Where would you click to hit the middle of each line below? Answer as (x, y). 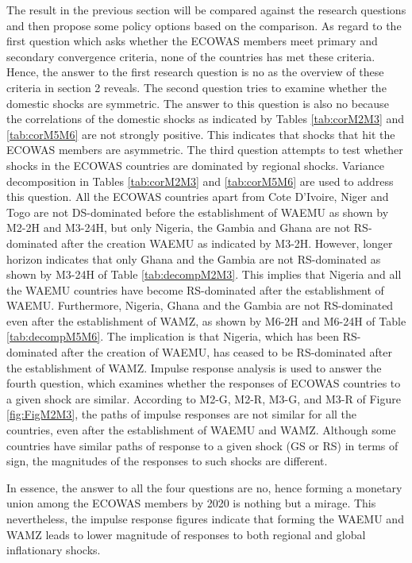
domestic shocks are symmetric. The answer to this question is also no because (198, 103)
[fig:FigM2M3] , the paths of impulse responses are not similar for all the (182, 414)
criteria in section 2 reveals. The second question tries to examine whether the (196, 87)
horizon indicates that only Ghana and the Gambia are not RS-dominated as (194, 258)
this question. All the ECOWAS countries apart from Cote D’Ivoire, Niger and (198, 197)
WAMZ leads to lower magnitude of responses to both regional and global (186, 534)
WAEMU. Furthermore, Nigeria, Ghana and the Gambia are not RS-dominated (200, 305)
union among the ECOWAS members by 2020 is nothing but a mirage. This (191, 503)
